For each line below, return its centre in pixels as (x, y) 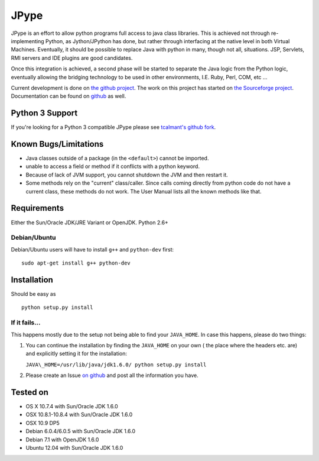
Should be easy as (33, 294)
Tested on (30, 392)
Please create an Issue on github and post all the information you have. (112, 375)
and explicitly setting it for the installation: (76, 354)
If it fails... (26, 323)
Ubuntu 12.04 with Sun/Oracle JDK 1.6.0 (74, 447)
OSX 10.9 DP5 (43, 423)
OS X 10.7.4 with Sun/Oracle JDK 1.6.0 (72, 406)
